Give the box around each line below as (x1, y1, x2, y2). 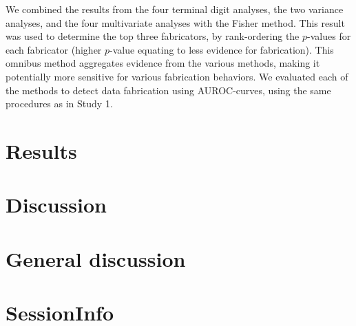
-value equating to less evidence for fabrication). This (109, 42, 334, 56)
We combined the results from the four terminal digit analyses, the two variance (6, 2, 344, 16)
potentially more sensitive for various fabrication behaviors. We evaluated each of (6, 69, 348, 83)
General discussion (6, 244, 186, 272)
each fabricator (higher (6, 42, 102, 56)
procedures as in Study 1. (6, 96, 113, 111)
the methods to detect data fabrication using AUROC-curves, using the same (6, 83, 331, 97)
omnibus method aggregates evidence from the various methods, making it (6, 56, 320, 70)
